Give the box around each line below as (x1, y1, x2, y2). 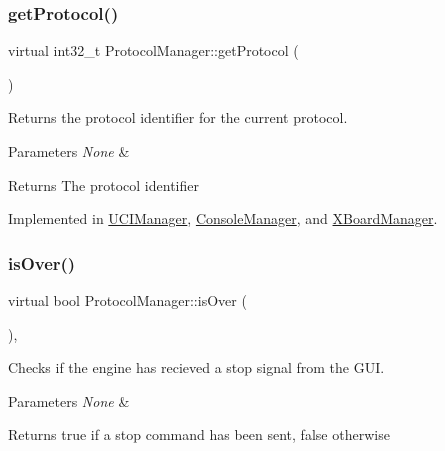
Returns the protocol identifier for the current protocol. (8, 107, 348, 128)
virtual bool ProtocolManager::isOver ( (8, 290, 247, 310)
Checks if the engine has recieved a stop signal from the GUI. (8, 357, 385, 378)
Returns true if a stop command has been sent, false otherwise (8, 424, 390, 445)
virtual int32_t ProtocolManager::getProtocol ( (8, 40, 299, 61)
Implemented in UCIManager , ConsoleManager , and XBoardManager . (8, 208, 438, 229)
